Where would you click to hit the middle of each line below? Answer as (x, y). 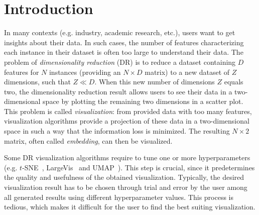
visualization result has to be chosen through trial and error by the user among (126, 187)
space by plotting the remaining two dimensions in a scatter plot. (143, 101)
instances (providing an (85, 72)
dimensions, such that (37, 82)
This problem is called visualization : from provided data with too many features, (128, 111)
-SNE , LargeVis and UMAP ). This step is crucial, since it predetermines (139, 167)
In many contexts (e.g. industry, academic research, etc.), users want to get (120, 32)
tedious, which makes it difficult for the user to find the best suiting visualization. (130, 207)
